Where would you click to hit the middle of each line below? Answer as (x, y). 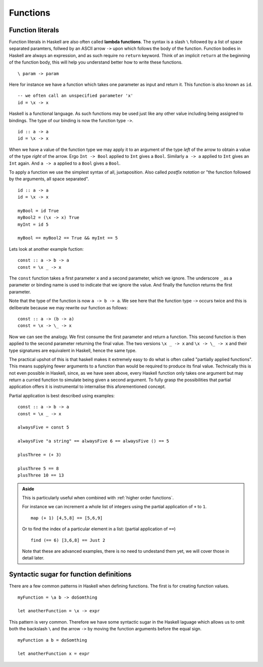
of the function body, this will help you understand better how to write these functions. (96, 62)
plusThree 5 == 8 (38, 468)
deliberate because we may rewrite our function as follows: (68, 307)
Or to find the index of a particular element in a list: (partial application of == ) (99, 529)
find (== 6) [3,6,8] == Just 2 (68, 540)
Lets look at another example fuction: (46, 249)
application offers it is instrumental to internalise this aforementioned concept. (87, 387)
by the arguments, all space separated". (49, 179)
